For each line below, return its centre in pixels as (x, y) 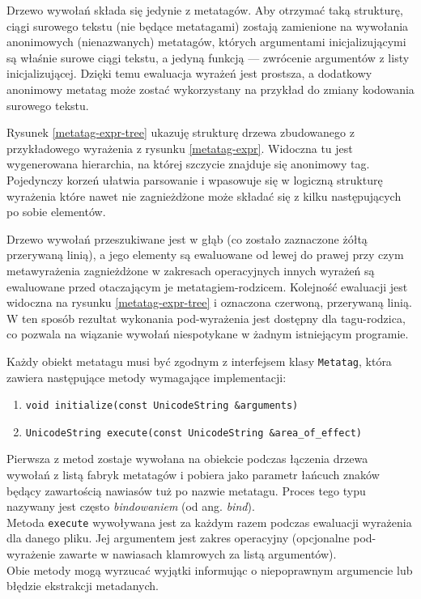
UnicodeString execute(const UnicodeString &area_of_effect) (194, 433)
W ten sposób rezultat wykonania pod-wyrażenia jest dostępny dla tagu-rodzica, (206, 318)
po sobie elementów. (56, 212)
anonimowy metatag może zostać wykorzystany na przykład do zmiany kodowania (210, 89)
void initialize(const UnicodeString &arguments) (162, 406)
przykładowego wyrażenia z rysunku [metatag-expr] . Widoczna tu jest (180, 148)
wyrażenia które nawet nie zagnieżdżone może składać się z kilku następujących (204, 195)
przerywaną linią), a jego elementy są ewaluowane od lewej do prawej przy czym (205, 255)
